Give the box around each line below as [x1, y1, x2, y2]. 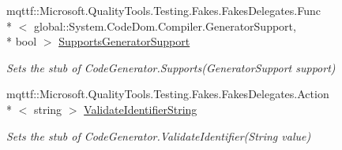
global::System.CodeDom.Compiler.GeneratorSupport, [33, 17, 296, 34]
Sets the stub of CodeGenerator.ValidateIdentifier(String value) [6, 127, 311, 144]
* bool [6, 33, 37, 49]
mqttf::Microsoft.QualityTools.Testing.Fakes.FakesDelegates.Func [6, 2, 321, 18]
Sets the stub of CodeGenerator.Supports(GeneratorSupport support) [6, 59, 336, 75]
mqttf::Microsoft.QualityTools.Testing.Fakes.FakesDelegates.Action [6, 86, 329, 102]
